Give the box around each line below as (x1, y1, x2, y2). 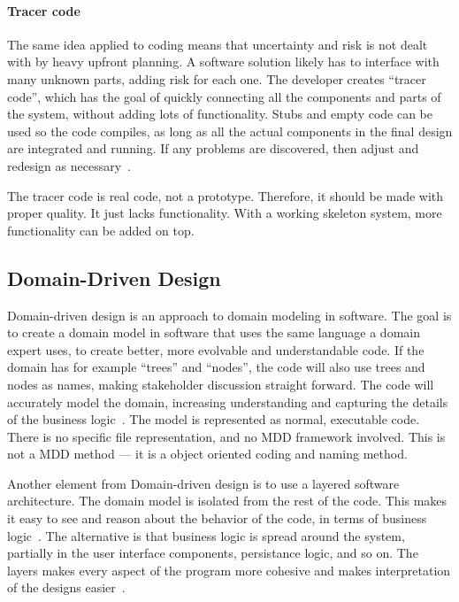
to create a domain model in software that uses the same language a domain (7, 323, 420, 342)
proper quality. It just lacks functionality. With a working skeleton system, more (7, 204, 442, 222)
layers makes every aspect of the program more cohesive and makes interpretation (7, 560, 451, 579)
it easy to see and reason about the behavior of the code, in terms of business (7, 509, 427, 528)
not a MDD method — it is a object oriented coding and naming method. (7, 444, 408, 463)
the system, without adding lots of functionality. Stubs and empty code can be (7, 104, 433, 123)
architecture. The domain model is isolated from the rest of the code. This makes (7, 491, 448, 510)
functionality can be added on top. (7, 220, 195, 239)
